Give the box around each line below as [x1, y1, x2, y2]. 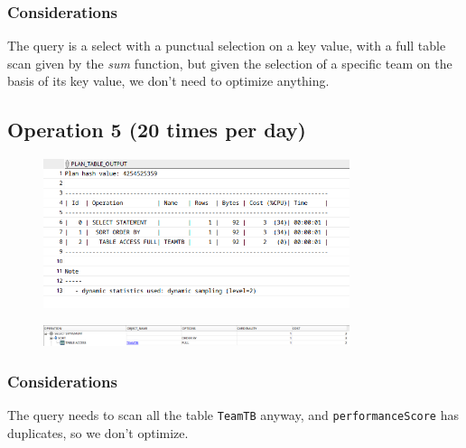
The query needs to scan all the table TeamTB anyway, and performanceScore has [7, 406, 459, 425]
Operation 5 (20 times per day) [7, 116, 306, 144]
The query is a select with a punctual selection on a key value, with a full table [7, 36, 446, 55]
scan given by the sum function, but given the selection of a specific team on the [7, 53, 452, 72]
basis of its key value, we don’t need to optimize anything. [7, 71, 330, 90]
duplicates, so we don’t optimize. [7, 423, 189, 442]
